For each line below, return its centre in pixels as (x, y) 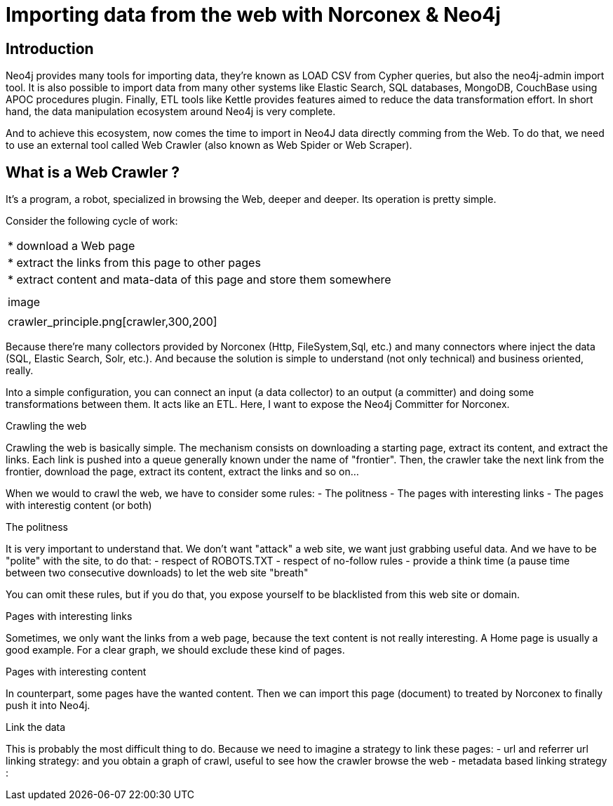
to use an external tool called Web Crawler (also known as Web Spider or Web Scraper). (209, 145)
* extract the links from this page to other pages (134, 263)
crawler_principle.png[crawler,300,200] (113, 322)
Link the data (36, 727)
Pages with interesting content (76, 672)
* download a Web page (72, 246)
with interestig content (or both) (79, 506)
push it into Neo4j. (48, 706)
